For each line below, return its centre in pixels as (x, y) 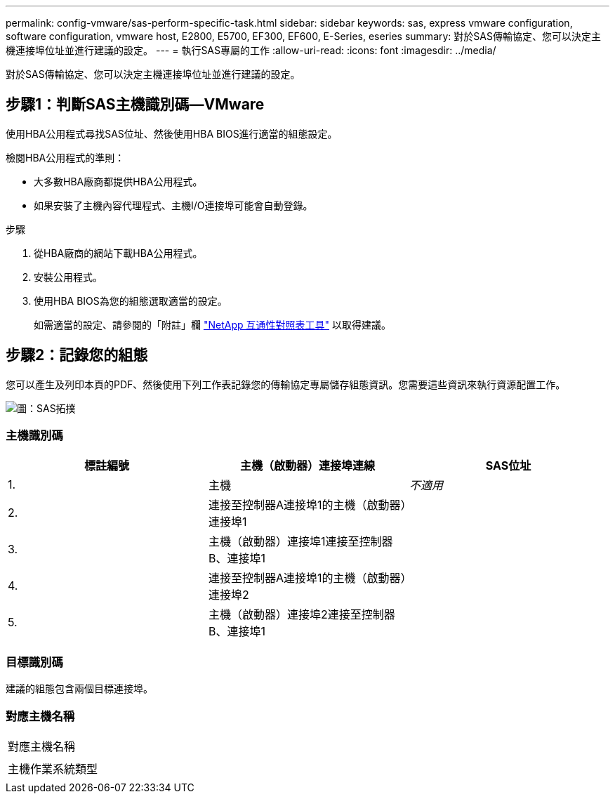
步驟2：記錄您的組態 (77, 355)
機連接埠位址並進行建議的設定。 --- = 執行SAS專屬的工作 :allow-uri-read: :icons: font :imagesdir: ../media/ (251, 50)
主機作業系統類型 (53, 768)
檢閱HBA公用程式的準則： (65, 157)
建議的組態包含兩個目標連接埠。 (79, 689)
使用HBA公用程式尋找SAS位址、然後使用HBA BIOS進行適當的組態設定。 (172, 133)
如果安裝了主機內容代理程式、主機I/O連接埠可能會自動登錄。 (173, 205)
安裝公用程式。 (68, 277)
